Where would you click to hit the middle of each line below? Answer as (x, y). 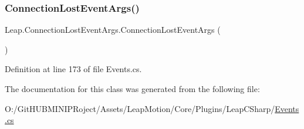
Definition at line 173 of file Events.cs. (73, 69)
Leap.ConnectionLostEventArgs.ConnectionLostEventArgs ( (113, 30)
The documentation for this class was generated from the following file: (132, 89)
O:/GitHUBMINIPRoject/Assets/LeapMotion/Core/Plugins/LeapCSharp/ (140, 108)
